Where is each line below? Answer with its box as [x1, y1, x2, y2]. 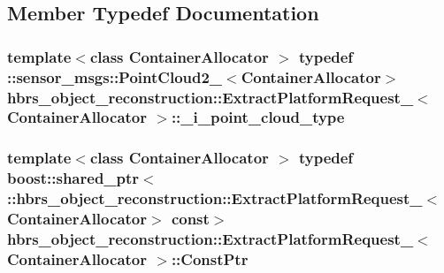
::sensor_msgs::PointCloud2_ [7, 65, 223, 87]
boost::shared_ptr [7, 167, 140, 189]
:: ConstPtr [171, 247, 249, 269]
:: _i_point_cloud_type [171, 106, 345, 128]
